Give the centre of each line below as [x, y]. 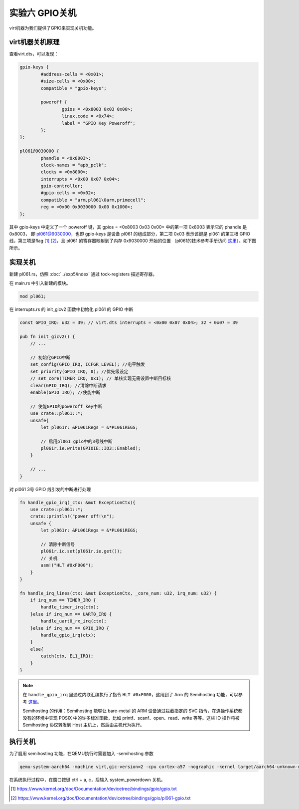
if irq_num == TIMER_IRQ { [63, 600]
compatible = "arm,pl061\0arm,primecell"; [93, 200]
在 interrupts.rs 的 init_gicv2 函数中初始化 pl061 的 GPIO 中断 [71, 309]
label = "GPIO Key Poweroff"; [98, 123]
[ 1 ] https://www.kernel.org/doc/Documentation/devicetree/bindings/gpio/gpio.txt [94, 789]
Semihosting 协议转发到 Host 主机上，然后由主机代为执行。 [83, 725]
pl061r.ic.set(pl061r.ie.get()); [81, 551]
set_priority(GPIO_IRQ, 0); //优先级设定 [79, 371]
